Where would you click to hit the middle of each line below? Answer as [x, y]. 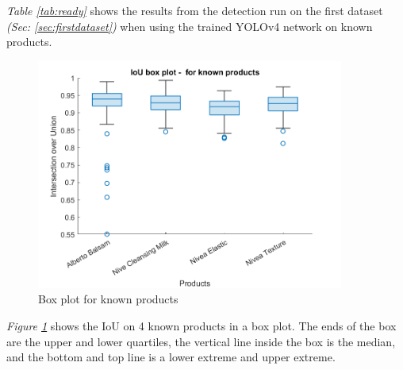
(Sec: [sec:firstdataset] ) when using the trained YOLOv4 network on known [190, 26]
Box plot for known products [108, 299]
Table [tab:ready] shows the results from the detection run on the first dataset [195, 10]
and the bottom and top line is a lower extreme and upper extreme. [171, 357]
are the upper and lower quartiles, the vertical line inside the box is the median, [201, 341]
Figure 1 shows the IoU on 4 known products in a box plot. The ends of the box [201, 326]
